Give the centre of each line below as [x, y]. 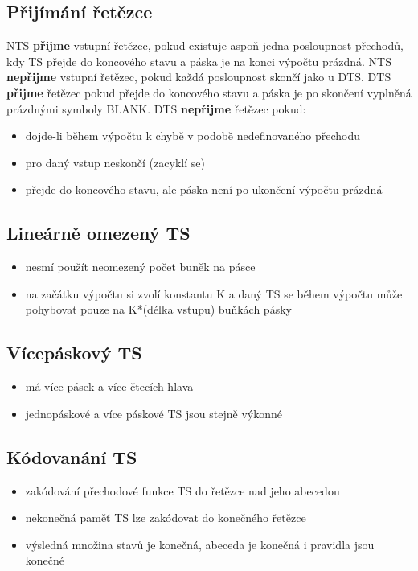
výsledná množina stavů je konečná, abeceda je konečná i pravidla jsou [200, 544]
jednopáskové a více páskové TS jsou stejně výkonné [154, 413]
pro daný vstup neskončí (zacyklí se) [115, 162]
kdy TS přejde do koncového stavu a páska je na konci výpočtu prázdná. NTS [199, 61]
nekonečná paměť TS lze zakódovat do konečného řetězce [166, 518]
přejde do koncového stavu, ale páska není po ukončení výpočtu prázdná [204, 189]
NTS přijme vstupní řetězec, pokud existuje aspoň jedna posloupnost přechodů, [205, 45]
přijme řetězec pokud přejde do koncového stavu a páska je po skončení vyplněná [209, 92]
